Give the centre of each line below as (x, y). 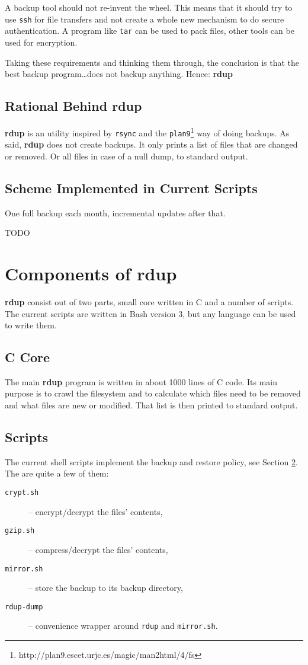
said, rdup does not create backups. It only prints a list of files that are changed (151, 144)
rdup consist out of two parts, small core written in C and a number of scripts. (149, 301)
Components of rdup (91, 273)
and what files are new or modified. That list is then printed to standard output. (151, 405)
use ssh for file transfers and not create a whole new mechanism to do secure (145, 19)
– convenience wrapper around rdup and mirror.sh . (123, 626)
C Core (28, 357)
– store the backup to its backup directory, (106, 588)
